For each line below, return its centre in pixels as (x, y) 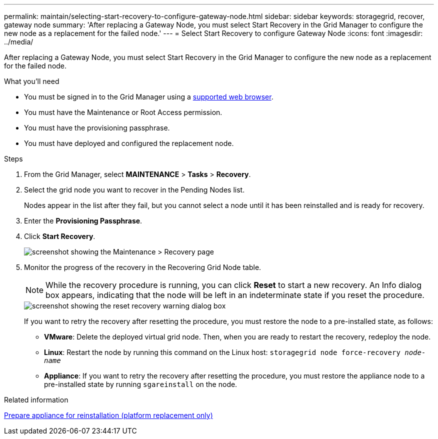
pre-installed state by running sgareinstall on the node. (141, 384)
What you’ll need (32, 81)
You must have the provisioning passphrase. (97, 128)
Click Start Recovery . (60, 236)
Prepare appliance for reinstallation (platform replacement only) (108, 415)
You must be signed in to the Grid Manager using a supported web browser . (149, 97)
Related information (36, 400)
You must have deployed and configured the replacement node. (129, 143)
